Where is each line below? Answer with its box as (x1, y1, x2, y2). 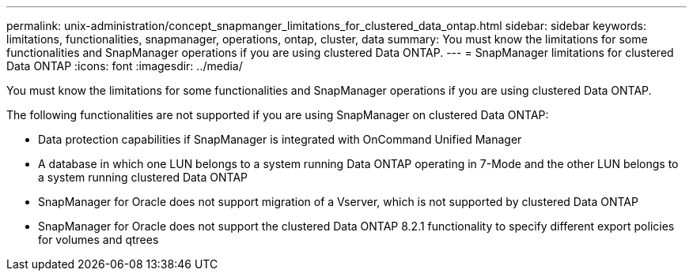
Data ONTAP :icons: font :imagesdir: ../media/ (6, 59, 243, 73)
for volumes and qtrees (38, 233, 159, 246)
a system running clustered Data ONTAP (38, 170, 248, 184)
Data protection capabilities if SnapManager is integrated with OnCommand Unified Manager (38, 133, 522, 146)
